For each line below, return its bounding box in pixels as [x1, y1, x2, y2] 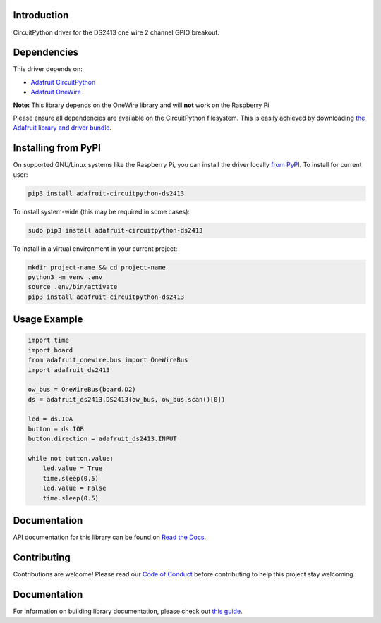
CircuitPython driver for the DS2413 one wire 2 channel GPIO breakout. [13, 28, 220, 37]
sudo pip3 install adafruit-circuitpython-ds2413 [28, 226, 203, 234]
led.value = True [42, 464, 103, 472]
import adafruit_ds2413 [28, 366, 111, 374]
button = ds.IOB [28, 425, 85, 433]
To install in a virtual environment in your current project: [13, 244, 178, 253]
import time [28, 336, 70, 345]
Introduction [13, 9, 69, 21]
